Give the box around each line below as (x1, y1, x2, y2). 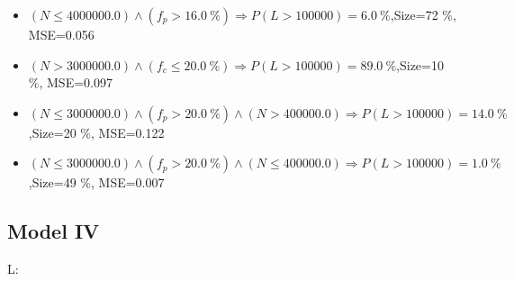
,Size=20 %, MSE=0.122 (28, 122, 165, 141)
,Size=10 (396, 55, 444, 74)
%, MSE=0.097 (28, 73, 113, 92)
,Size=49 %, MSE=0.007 (28, 173, 165, 192)
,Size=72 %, (390, 5, 456, 23)
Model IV (7, 217, 100, 245)
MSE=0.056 (28, 25, 95, 43)
